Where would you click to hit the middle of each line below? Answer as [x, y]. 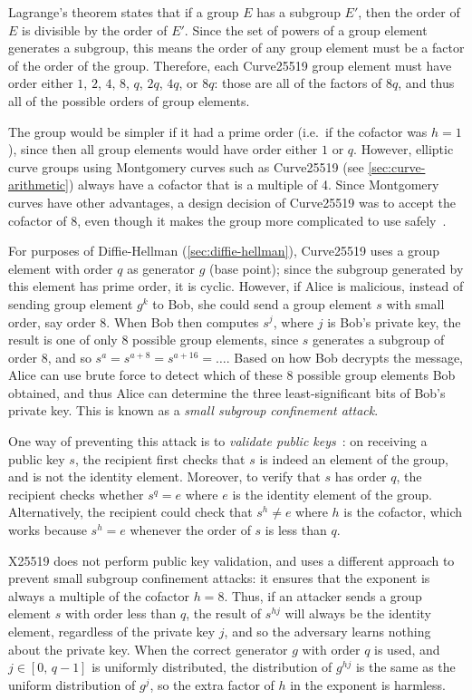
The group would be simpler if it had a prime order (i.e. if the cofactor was [218, 131]
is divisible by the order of [95, 29]
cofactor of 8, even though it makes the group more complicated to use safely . [227, 220]
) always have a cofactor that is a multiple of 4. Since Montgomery [254, 185]
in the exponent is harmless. [368, 684]
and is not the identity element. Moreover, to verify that [164, 476]
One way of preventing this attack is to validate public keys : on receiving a [218, 441]
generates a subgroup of [379, 340]
